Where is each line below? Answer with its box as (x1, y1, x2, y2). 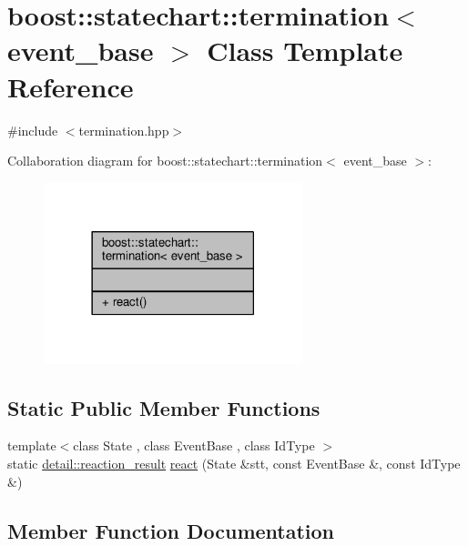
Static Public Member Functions (7, 393, 320, 421)
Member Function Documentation (7, 516, 335, 544)
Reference (7, 67, 134, 105)
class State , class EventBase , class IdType (73, 436, 315, 455)
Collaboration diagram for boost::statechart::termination (7, 151, 323, 170)
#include (7, 120, 58, 139)
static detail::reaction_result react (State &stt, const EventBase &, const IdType (7, 453, 461, 472)
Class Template (207, 32, 403, 69)
